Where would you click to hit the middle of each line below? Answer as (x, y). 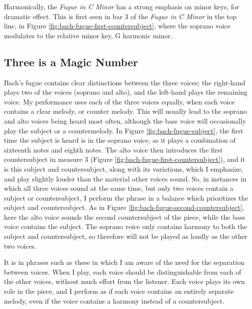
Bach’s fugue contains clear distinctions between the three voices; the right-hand (125, 82)
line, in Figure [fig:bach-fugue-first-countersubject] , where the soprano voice (117, 26)
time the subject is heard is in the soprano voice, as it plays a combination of (120, 140)
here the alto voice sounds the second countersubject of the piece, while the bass (125, 217)
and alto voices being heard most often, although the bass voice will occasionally (125, 120)
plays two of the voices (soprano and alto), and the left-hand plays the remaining (126, 92)
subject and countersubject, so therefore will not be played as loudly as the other (126, 236)
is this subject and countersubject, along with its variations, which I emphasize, (124, 168)
